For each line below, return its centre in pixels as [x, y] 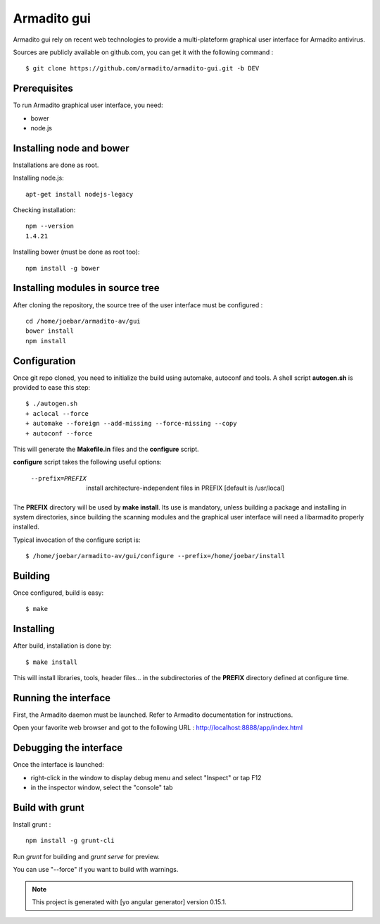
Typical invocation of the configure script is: [77, 540]
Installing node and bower [71, 148]
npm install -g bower [63, 268]
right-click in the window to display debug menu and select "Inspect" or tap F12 [146, 777]
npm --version [50, 226]
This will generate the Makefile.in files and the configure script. [106, 449]
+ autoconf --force [59, 433]
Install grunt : [32, 824]
